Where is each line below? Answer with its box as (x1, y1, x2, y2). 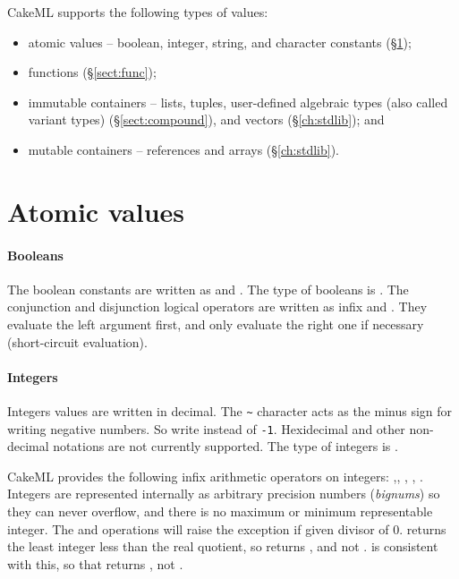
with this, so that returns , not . (7, 554, 183, 573)
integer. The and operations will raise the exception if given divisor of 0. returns (7, 519, 446, 538)
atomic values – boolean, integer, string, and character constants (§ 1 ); (28, 32, 412, 51)
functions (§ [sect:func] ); (28, 63, 157, 81)
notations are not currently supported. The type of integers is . (53, 437, 398, 456)
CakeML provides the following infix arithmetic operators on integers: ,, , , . (7, 466, 423, 485)
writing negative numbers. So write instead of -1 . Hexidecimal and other (7, 419, 405, 438)
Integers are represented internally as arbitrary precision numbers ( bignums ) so (7, 484, 440, 503)
